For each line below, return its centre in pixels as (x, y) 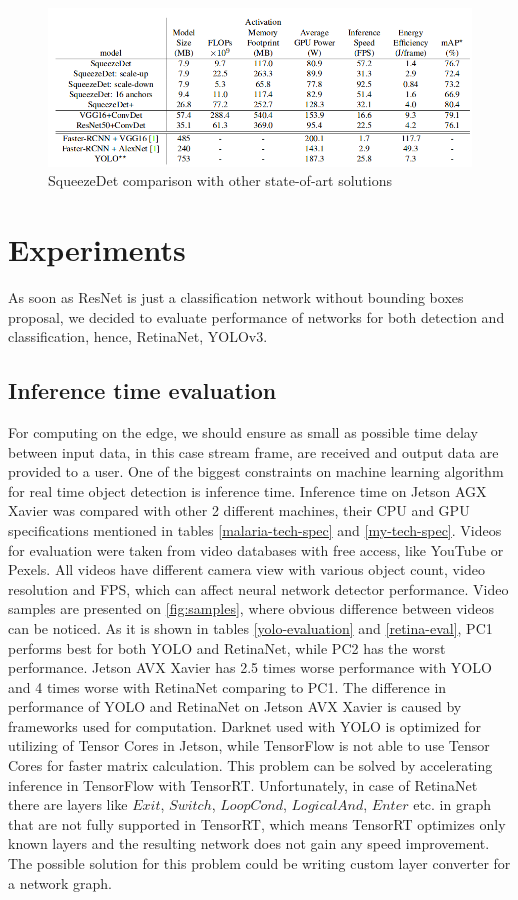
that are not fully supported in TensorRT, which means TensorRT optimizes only (257, 823)
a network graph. (60, 882)
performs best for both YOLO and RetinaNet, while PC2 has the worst (227, 647)
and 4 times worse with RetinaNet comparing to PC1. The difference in (227, 686)
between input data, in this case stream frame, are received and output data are (253, 451)
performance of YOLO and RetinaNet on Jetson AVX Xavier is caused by (235, 706)
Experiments (97, 249)
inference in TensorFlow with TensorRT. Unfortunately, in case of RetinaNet (243, 784)
